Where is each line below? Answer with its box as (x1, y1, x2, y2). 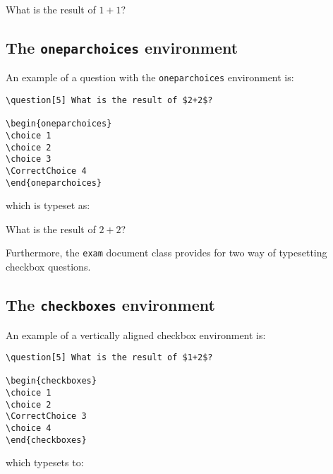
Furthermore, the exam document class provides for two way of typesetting (6, 245, 327, 260)
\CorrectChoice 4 (6, 165, 87, 176)
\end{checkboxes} (6, 434, 87, 445)
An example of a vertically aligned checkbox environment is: (6, 327, 266, 342)
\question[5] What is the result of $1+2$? (6, 352, 213, 363)
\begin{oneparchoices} (6, 119, 112, 129)
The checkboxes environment (6, 294, 215, 316)
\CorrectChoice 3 (6, 411, 87, 422)
